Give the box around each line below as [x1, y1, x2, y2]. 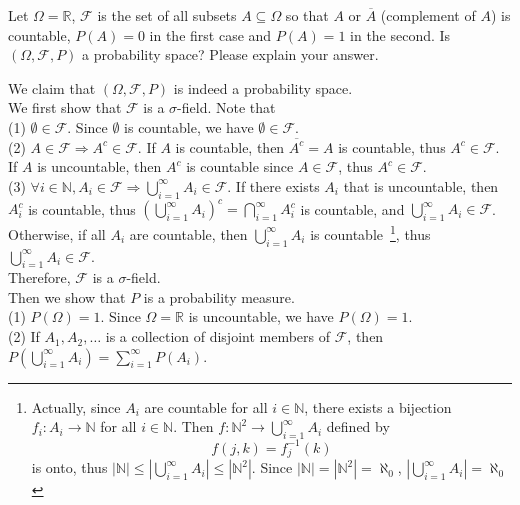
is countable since [186, 156, 294, 177]
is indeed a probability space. [173, 77, 353, 98]
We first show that [8, 97, 122, 118]
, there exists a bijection [304, 396, 452, 417]
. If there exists [227, 175, 320, 196]
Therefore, [8, 267, 71, 288]
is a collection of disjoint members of [105, 326, 331, 347]
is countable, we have [124, 116, 254, 137]
